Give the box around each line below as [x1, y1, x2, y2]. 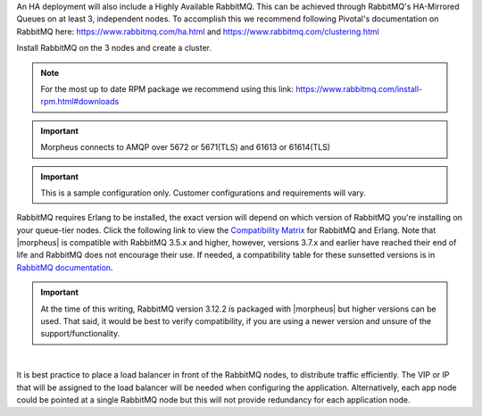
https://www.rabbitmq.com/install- [295, 83, 423, 94]
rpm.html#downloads [40, 96, 120, 107]
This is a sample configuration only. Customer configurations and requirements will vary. [40, 187, 366, 198]
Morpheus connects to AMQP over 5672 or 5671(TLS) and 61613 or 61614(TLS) [40, 142, 330, 153]
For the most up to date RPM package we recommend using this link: [40, 83, 295, 94]
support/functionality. [40, 329, 120, 339]
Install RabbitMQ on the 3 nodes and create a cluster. [16, 43, 212, 54]
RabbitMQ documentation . [16, 262, 113, 272]
